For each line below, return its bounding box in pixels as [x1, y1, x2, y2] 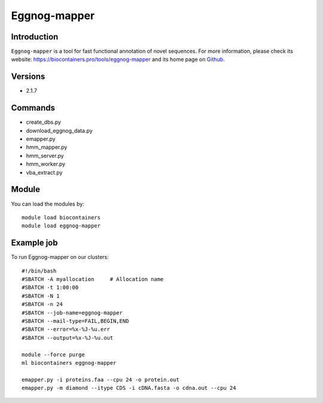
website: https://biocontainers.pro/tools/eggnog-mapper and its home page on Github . [11, 56, 225, 63]
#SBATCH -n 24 [22, 301, 63, 308]
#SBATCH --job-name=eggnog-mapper [22, 309, 123, 316]
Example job [11, 238, 58, 248]
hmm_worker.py [26, 160, 66, 167]
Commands [11, 103, 56, 113]
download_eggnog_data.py [26, 127, 93, 134]
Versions [11, 72, 45, 82]
